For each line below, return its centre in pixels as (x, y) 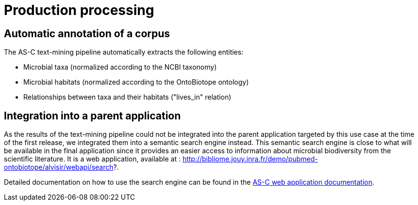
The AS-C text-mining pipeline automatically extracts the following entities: (124, 52)
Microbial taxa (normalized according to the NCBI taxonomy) (120, 67)
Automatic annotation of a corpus (87, 33)
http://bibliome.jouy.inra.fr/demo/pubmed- (250, 159)
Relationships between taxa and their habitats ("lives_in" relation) (127, 97)
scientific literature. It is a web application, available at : (92, 159)
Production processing (79, 10)
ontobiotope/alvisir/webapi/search (59, 167)
